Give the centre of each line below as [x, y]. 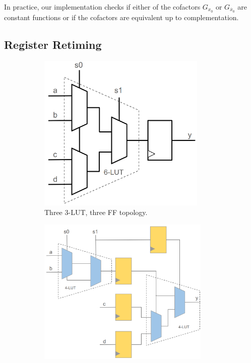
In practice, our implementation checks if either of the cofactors [102, 7]
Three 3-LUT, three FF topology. [96, 212]
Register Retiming [53, 44]
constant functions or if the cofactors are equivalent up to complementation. [121, 17]
